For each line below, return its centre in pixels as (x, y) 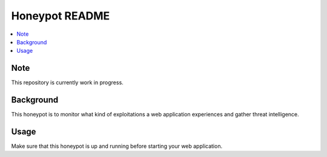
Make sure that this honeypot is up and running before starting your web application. (117, 146)
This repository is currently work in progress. (67, 82)
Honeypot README (61, 16)
